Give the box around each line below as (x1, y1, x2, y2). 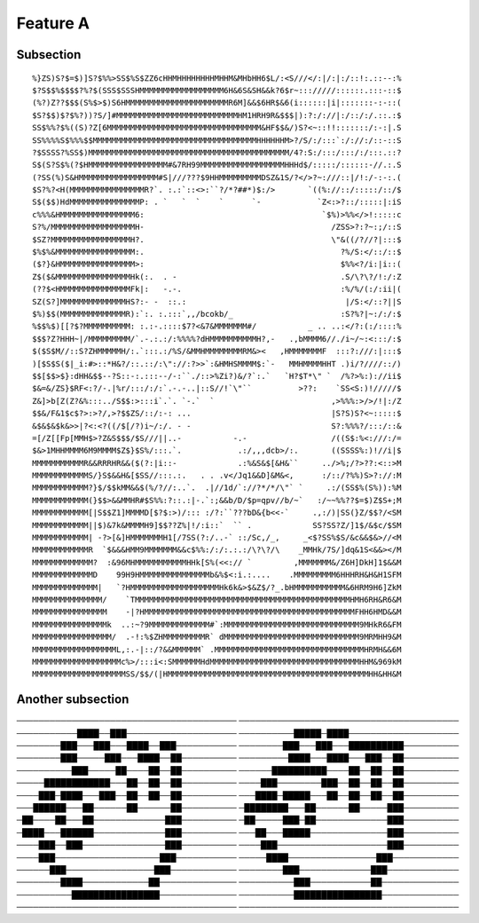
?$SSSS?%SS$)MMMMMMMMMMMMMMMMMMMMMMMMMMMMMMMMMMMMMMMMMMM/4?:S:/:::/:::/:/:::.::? (32, 147, 402, 157)
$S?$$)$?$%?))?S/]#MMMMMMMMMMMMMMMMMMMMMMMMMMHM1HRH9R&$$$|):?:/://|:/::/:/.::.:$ (32, 110, 402, 120)
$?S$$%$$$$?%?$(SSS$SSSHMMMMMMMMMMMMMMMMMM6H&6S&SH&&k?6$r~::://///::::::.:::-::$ (32, 85, 402, 95)
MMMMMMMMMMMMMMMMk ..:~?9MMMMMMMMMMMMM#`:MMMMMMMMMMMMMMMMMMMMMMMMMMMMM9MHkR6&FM (32, 619, 402, 629)
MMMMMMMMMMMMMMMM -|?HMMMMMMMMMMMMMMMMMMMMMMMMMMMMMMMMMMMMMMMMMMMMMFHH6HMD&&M (32, 607, 402, 617)
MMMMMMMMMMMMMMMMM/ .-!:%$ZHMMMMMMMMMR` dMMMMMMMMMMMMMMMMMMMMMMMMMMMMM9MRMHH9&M (32, 632, 402, 643)
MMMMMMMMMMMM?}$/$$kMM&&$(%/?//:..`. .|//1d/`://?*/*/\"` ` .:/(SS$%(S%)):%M (32, 483, 402, 493)
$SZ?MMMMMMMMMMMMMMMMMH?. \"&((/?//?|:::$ (32, 234, 402, 244)
